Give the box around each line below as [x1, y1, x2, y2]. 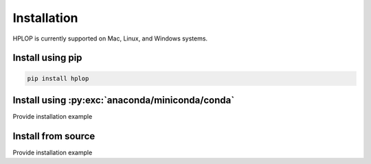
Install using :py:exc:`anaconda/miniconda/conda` [12, 94, 235, 106]
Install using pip [12, 52, 82, 64]
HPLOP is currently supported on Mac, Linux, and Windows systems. [12, 34, 208, 43]
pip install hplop [27, 74, 89, 82]
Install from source [12, 130, 95, 142]
